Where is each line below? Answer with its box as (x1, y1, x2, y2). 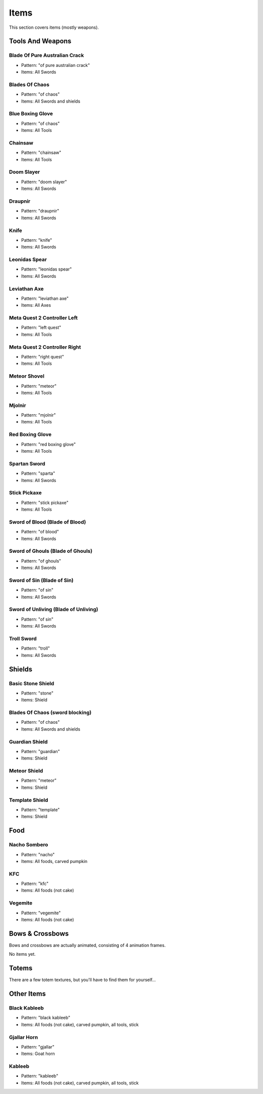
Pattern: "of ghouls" (21, 558, 61, 564)
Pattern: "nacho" (21, 851, 55, 857)
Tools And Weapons (9, 37, 72, 45)
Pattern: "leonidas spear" (21, 266, 72, 272)
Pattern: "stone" (21, 690, 54, 696)
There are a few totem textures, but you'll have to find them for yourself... (9, 977, 156, 983)
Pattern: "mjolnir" (21, 412, 56, 418)
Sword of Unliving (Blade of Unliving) (9, 606, 98, 613)
